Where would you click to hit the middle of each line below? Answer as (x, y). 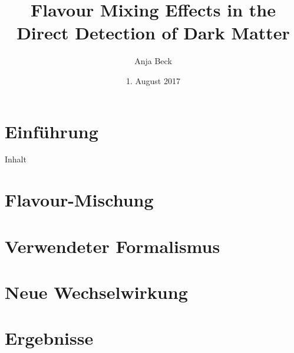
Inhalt (16, 159)
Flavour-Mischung (79, 200)
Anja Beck (153, 61)
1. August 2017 (153, 80)
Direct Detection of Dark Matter (153, 33)
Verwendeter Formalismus (113, 246)
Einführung (52, 131)
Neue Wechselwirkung (96, 292)
